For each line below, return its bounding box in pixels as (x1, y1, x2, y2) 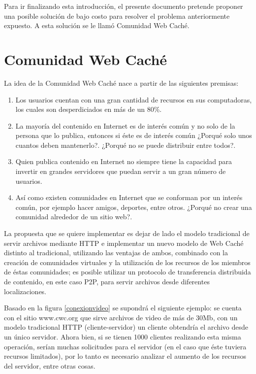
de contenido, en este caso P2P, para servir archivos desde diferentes (4, 276, 210, 286)
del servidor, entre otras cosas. (4, 360, 96, 371)
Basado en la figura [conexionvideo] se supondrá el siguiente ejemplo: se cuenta (4, 303, 242, 313)
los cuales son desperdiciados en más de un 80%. (15, 104, 162, 114)
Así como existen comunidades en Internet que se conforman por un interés (15, 192, 243, 203)
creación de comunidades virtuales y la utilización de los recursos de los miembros (4, 257, 251, 267)
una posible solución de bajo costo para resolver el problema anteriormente (4, 10, 230, 21)
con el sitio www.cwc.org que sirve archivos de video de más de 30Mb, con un (4, 312, 238, 322)
